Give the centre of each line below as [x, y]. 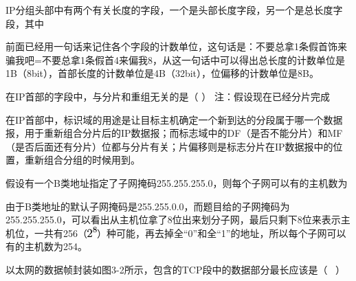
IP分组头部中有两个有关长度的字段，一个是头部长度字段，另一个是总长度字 [174, 10]
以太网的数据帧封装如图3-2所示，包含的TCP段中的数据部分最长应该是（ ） [176, 269]
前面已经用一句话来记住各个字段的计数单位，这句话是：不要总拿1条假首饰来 [176, 46]
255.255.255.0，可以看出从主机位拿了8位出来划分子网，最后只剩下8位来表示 [173, 220]
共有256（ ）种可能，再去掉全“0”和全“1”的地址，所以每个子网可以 [195, 233]
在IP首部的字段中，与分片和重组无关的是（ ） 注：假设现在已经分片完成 [168, 96]
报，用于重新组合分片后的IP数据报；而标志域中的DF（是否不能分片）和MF [174, 133]
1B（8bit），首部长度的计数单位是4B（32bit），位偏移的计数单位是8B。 [162, 73]
